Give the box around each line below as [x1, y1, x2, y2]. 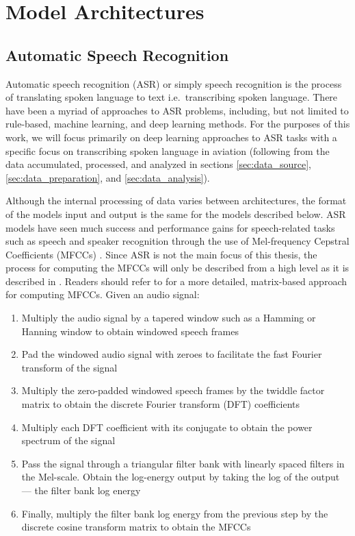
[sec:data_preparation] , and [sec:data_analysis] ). [5, 170, 210, 184]
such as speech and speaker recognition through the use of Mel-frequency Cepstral [5, 234, 350, 248]
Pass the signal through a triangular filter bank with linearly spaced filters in [21, 456, 345, 470]
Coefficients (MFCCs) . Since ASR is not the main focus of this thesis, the [5, 247, 317, 261]
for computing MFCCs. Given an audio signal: [5, 287, 200, 302]
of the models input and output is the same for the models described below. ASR [5, 206, 346, 221]
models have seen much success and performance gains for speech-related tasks [5, 220, 335, 234]
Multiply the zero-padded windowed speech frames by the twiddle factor [21, 383, 325, 398]
